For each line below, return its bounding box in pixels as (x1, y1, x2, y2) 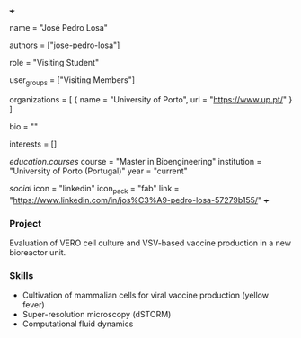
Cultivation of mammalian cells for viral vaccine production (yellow (22, 289, 270, 301)
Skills (9, 269, 34, 281)
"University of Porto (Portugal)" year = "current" (9, 165, 189, 176)
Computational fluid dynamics (22, 318, 134, 329)
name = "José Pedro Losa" (9, 22, 108, 32)
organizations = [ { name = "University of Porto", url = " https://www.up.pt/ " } (9, 93, 293, 104)
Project (9, 217, 42, 229)
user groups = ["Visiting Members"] (9, 75, 136, 87)
